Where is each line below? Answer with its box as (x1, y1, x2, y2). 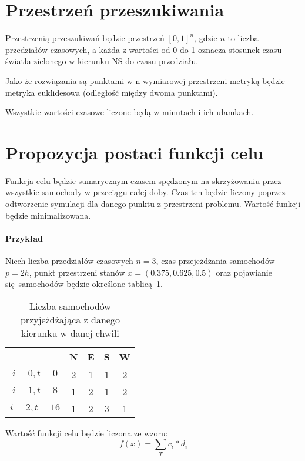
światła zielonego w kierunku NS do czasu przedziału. (5, 55, 199, 67)
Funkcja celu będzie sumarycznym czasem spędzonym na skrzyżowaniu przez (5, 174, 281, 186)
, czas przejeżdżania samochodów (156, 254, 275, 266)
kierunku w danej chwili (21, 326, 119, 340)
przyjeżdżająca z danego (20, 312, 120, 326)
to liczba (227, 32, 259, 44)
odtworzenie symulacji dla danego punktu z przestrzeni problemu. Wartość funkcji (5, 198, 301, 209)
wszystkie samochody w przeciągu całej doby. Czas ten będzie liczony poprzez (5, 186, 286, 198)
